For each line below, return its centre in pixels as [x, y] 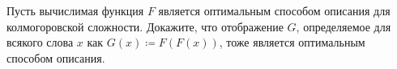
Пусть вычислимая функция [75, 10]
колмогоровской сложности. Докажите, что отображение [145, 26]
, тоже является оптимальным [292, 42]
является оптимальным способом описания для [274, 10]
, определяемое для [344, 26]
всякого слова [40, 42]
